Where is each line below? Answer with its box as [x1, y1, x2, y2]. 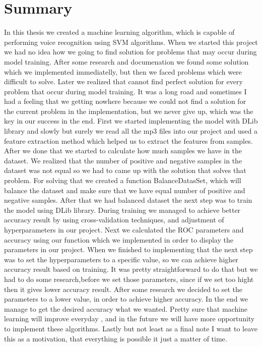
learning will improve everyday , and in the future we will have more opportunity [4, 313, 255, 324]
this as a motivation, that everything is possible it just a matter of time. [4, 333, 227, 343]
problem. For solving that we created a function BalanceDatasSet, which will [4, 175, 241, 186]
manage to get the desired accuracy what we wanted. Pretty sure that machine [4, 303, 248, 314]
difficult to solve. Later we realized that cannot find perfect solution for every [4, 76, 243, 87]
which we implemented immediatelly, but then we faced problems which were [4, 66, 242, 77]
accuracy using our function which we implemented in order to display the [4, 234, 233, 245]
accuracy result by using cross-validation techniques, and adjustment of [4, 214, 224, 225]
